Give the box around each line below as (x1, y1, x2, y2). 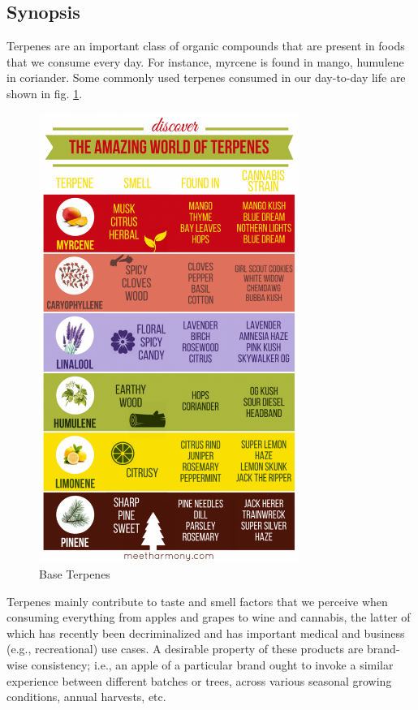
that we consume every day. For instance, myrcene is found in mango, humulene (6, 53, 404, 70)
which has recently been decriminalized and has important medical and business (6, 624, 405, 641)
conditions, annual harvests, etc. (6, 688, 166, 705)
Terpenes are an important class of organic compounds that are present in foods (6, 37, 405, 54)
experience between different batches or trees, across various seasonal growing (6, 672, 392, 689)
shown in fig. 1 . (6, 84, 83, 101)
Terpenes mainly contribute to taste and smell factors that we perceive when (6, 592, 388, 609)
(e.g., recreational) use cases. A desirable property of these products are (6, 640, 364, 657)
